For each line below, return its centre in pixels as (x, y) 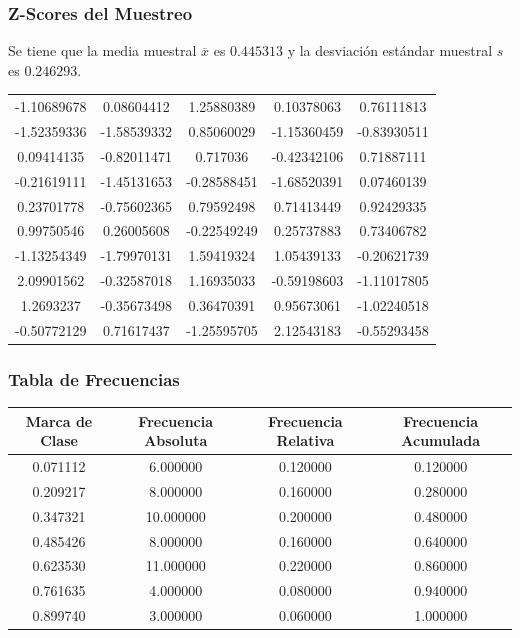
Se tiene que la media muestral (102, 50)
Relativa (305, 440)
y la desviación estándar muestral (390, 50)
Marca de (59, 420)
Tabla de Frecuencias (94, 378)
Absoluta (176, 440)
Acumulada (441, 440)
